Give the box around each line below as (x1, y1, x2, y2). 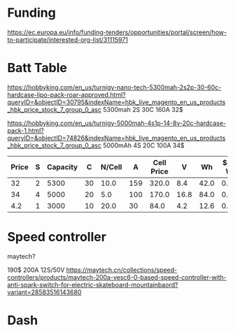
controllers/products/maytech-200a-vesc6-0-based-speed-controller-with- (7, 273, 227, 281)
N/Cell (100, 162, 122, 172)
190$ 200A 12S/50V (7, 266, 65, 274)
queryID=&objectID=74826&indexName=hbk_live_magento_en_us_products (7, 133, 226, 142)
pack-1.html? (7, 126, 44, 134)
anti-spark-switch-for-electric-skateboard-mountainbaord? (7, 280, 178, 289)
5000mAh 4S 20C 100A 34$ (102, 141, 185, 150)
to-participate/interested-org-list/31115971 (7, 35, 128, 43)
